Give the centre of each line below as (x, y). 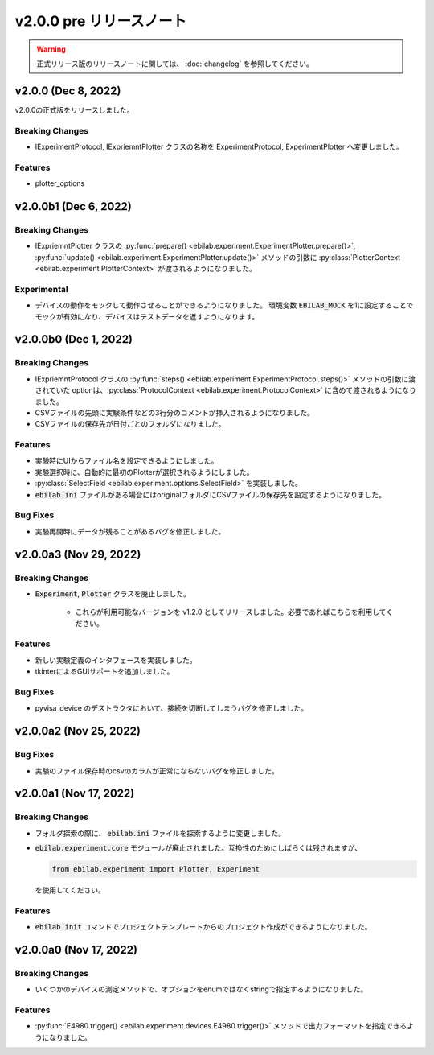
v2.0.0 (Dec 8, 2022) (68, 91)
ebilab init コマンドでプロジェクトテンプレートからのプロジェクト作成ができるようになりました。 (203, 927)
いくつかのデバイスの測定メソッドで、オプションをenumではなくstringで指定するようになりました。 (201, 989)
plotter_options (60, 183)
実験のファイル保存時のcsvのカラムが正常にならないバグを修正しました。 (157, 771)
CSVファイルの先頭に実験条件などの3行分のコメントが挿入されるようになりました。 (175, 412)
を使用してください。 (70, 890)
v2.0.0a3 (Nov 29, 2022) (78, 554)
